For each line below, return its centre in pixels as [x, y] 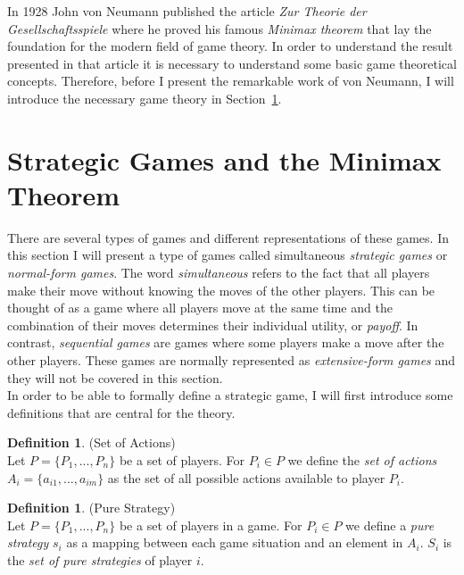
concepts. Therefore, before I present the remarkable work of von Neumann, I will [231, 81]
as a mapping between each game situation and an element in [235, 542]
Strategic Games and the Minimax [224, 159]
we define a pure [390, 525]
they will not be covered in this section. [115, 377]
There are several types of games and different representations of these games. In [228, 237]
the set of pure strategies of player [100, 559]
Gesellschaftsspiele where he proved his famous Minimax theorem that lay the [220, 28]
